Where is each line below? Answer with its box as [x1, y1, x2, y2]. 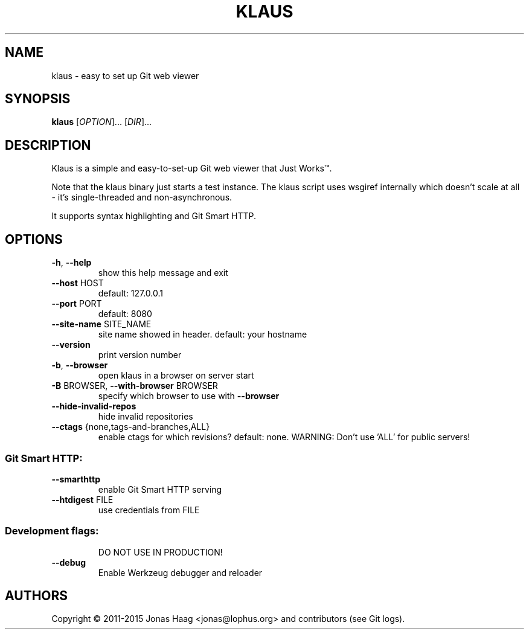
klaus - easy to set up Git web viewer [51, 70, 199, 81]
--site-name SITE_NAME [51, 319, 152, 330]
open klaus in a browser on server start [98, 370, 254, 381]
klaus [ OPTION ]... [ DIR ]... [51, 117, 152, 127]
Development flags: [5, 525, 99, 537]
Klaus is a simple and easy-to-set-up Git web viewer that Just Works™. [51, 163, 332, 174]
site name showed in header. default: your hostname [98, 329, 307, 340]
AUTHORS [5, 588, 68, 604]
